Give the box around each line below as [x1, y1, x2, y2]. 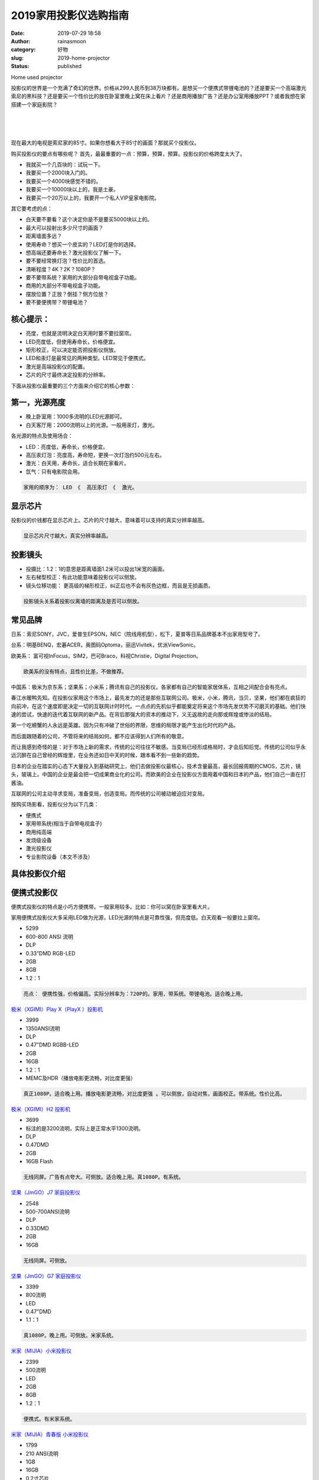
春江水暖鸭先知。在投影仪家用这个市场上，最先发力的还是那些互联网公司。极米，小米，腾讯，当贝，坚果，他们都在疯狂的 [11, 694, 306, 702]
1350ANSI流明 [25, 1025, 60, 1032]
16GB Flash [25, 1158, 53, 1165]
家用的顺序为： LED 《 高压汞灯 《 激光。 [23, 484, 138, 491]
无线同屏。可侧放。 [23, 1257, 70, 1264]
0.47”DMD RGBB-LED [25, 1041, 79, 1048]
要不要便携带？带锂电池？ [25, 299, 88, 306]
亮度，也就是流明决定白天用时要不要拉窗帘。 [25, 330, 135, 337]
